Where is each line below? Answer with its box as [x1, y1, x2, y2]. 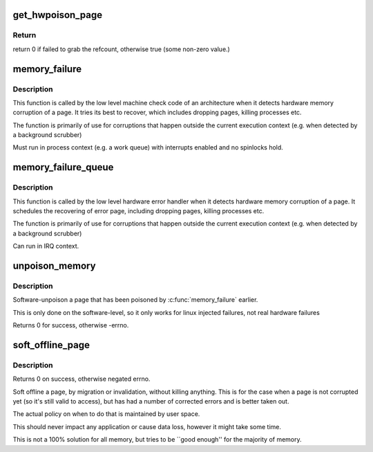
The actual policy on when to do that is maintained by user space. [12, 410, 200, 418]
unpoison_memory [12, 260, 96, 272]
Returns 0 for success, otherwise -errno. [12, 321, 129, 329]
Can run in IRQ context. [12, 242, 79, 251]
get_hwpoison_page [12, 9, 103, 21]
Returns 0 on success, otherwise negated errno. [12, 374, 151, 383]
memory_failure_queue [12, 161, 114, 173]
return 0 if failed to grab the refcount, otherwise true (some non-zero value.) [12, 45, 231, 53]
